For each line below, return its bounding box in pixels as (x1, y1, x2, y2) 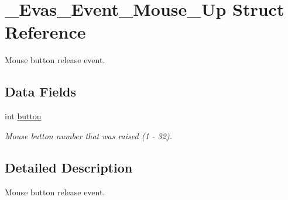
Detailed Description (5, 158, 133, 176)
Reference (5, 20, 86, 44)
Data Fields (5, 82, 77, 101)
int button (5, 110, 42, 122)
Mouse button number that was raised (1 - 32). (5, 129, 172, 142)
